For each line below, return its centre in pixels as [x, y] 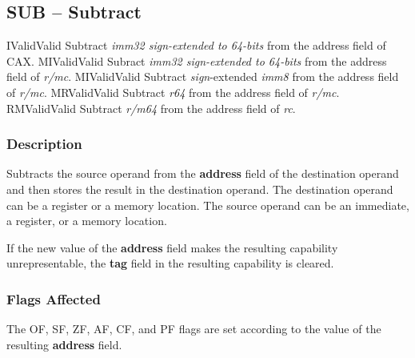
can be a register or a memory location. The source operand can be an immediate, [208, 205]
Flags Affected [54, 298]
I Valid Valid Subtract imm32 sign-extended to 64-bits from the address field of [196, 45]
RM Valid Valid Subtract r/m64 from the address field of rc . [151, 108]
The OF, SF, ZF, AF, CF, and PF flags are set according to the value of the [194, 329]
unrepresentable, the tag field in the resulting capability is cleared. [170, 263]
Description [44, 144]
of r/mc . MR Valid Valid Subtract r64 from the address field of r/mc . [173, 92]
